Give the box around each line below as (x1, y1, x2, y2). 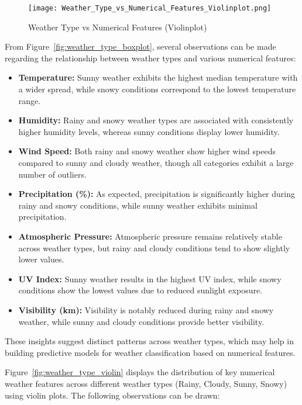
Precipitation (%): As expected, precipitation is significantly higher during (18, 188, 295, 200)
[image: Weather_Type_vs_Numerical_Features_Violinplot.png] (28, 4, 272, 12)
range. (18, 94, 41, 106)
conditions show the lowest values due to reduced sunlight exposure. (18, 284, 263, 296)
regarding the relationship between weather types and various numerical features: (5, 51, 296, 64)
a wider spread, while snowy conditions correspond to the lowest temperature (18, 83, 296, 95)
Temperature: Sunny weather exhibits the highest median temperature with (18, 71, 298, 84)
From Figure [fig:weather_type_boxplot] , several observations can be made (5, 40, 276, 53)
